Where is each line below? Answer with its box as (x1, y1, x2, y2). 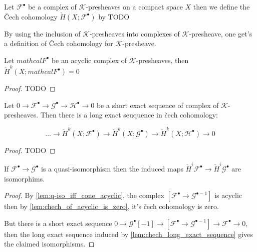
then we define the (193, 1, 250, 11)
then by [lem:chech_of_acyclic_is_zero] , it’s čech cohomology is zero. (4, 201, 219, 211)
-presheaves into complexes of (89, 28, 180, 38)
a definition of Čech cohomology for (4, 38, 113, 48)
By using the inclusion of (4, 28, 81, 38)
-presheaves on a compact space (86, 1, 183, 11)
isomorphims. (4, 173, 45, 183)
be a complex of (28, 1, 77, 11)
